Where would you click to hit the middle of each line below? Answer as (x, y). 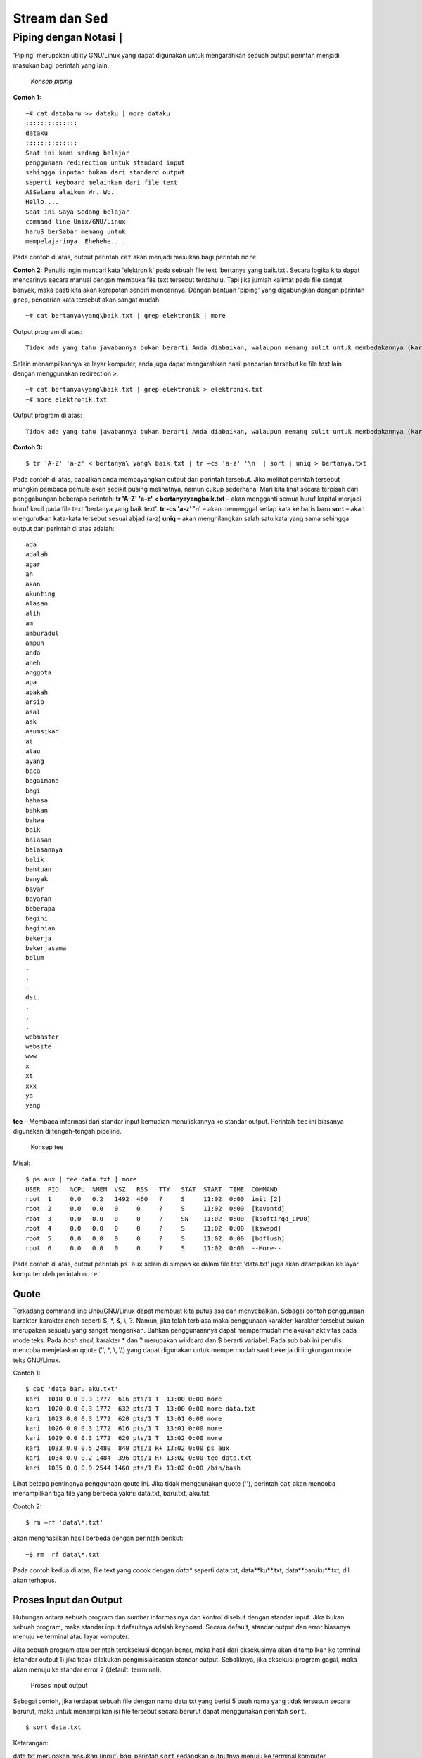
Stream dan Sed (60, 18)
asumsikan (42, 732)
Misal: (22, 1163)
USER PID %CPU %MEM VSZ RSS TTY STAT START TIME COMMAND (152, 1189)
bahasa (37, 801)
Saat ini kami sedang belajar (78, 153)
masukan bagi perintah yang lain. (61, 65)
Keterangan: (31, 1743)
